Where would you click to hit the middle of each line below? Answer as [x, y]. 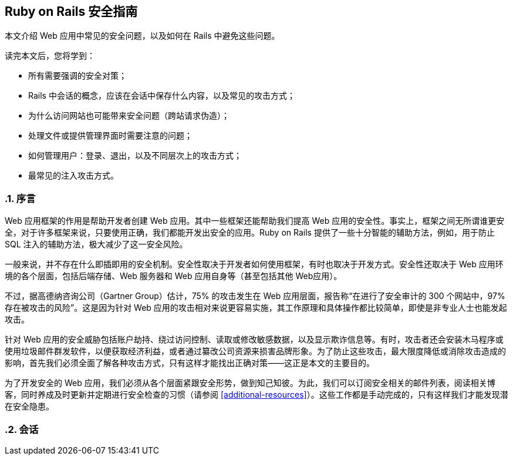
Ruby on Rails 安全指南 [71, 11]
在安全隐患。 [29, 407]
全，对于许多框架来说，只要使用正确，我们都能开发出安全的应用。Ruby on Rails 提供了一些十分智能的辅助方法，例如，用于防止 [250, 233]
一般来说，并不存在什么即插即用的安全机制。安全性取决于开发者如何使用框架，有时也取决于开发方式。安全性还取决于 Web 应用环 [254, 264]
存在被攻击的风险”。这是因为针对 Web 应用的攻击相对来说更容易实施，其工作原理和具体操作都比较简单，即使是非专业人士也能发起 [256, 308]
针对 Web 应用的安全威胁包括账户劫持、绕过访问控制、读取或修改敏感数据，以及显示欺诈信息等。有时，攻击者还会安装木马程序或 [254, 340]
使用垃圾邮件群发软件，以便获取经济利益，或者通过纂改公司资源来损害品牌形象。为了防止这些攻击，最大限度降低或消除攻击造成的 [255, 351]
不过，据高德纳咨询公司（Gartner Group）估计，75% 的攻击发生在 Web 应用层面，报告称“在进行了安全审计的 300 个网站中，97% [255, 296]
